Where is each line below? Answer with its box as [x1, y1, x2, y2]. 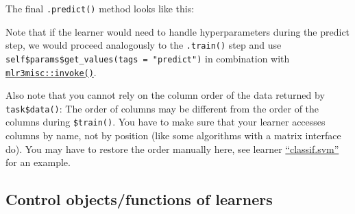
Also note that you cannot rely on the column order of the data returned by [5, 88, 325, 102]
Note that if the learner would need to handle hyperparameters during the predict [5, 24, 350, 38]
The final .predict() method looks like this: [5, 1, 195, 15]
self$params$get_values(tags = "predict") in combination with [5, 51, 290, 65]
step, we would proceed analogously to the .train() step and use [5, 38, 282, 52]
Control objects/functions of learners [5, 189, 273, 210]
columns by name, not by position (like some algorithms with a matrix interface [5, 128, 341, 143]
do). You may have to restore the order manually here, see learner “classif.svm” [5, 141, 339, 156]
